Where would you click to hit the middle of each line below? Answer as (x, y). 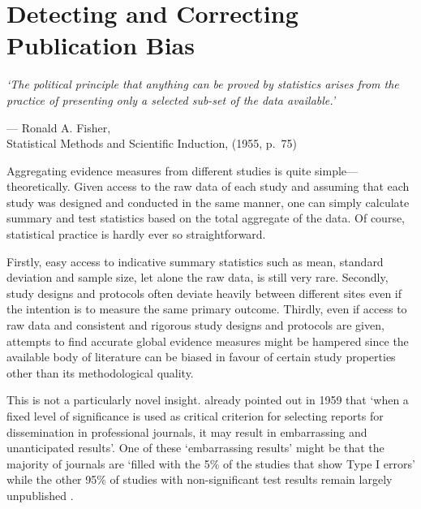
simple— (337, 170)
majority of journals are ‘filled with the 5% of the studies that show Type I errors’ (211, 463)
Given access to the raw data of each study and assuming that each (242, 186)
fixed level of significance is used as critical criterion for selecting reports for (195, 416)
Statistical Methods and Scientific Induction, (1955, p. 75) (152, 143)
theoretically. (39, 186)
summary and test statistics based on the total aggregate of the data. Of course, (206, 218)
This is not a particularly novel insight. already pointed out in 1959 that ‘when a (208, 400)
